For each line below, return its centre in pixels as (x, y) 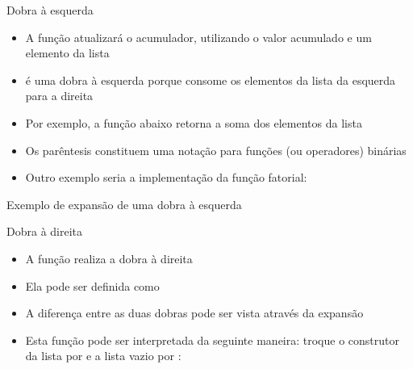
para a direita (59, 96)
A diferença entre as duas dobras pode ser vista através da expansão (194, 313)
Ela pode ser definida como (92, 285)
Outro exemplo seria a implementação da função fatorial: (166, 177)
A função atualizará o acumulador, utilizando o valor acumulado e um (198, 37)
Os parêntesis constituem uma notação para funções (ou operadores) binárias (216, 150)
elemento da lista (67, 53)
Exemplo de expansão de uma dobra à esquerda (124, 204)
